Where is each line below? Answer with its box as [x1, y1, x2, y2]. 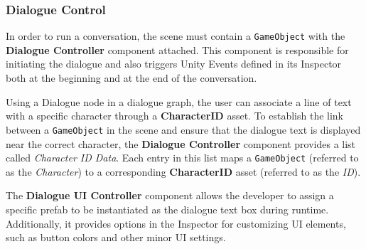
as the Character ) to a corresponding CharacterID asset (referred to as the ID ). [6, 164, 361, 179]
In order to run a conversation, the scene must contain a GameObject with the [6, 28, 345, 43]
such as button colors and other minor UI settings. [6, 230, 226, 245]
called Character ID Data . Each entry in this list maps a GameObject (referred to [6, 150, 359, 165]
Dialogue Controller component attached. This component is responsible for [6, 42, 349, 57]
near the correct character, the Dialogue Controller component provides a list [6, 136, 356, 151]
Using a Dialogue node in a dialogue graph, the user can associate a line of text [6, 94, 352, 109]
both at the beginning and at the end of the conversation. [6, 70, 257, 85]
